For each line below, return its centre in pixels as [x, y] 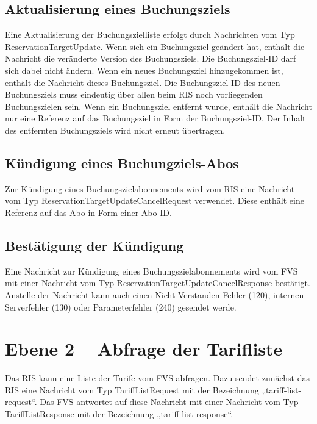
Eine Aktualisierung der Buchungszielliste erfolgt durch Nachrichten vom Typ [150, 34]
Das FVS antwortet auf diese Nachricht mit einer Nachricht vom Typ [169, 402]
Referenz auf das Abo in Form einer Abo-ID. [88, 212]
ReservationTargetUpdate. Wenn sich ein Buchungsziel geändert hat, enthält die [155, 46]
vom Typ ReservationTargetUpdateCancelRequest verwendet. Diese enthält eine [155, 200]
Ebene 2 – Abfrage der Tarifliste [144, 349]
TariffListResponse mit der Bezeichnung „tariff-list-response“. [119, 414]
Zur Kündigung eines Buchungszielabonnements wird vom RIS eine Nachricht [150, 188]
